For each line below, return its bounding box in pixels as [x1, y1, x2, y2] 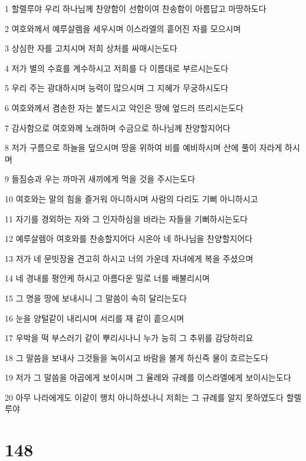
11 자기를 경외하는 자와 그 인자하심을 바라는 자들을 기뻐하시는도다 [5, 212, 248, 225]
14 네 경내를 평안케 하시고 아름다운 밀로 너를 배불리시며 [5, 272, 210, 284]
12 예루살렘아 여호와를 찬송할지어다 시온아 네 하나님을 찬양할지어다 [5, 232, 253, 245]
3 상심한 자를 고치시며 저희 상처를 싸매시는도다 [5, 42, 177, 54]
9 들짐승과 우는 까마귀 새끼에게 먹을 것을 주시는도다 [5, 173, 195, 185]
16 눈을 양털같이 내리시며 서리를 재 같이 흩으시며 [5, 311, 185, 324]
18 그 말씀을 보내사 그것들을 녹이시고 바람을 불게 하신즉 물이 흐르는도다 [5, 351, 269, 363]
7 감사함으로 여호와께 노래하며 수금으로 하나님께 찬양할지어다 [5, 121, 231, 134]
